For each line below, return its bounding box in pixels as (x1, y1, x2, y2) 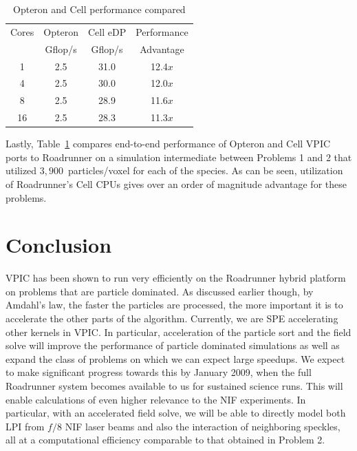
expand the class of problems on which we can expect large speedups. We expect (6, 351, 345, 366)
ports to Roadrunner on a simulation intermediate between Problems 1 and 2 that (6, 149, 352, 164)
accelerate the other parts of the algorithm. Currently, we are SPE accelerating (6, 311, 338, 326)
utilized (6, 163, 37, 178)
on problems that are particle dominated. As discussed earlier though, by (6, 284, 314, 298)
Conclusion (6, 231, 112, 259)
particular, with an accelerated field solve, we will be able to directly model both (6, 406, 346, 420)
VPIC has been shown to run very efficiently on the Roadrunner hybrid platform (6, 271, 346, 285)
